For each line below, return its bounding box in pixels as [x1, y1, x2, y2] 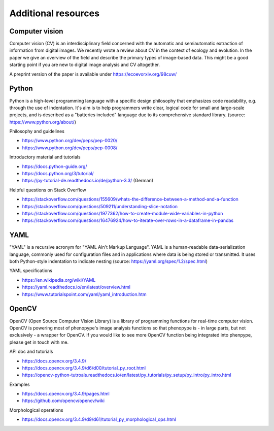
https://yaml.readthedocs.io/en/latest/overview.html [22, 284, 130, 290]
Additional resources [9, 8, 100, 19]
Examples [9, 381, 30, 387]
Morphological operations [9, 407, 63, 413]
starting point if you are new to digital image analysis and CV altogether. [9, 61, 160, 68]
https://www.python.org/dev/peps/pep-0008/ [22, 145, 118, 151]
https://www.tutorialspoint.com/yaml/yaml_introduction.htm [22, 291, 147, 297]
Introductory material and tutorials [9, 154, 81, 160]
